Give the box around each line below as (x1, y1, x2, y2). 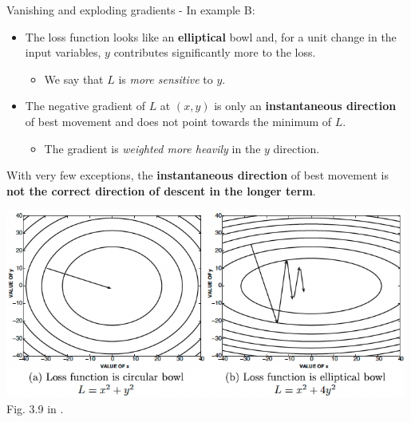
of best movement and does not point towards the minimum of (25, 112, 332, 129)
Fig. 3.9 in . (6, 400, 64, 416)
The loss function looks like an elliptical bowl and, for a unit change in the (25, 28, 397, 45)
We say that (44, 70, 104, 87)
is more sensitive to (118, 70, 213, 87)
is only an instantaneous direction (214, 97, 397, 114)
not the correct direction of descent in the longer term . (6, 182, 316, 199)
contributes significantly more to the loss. (113, 44, 316, 61)
